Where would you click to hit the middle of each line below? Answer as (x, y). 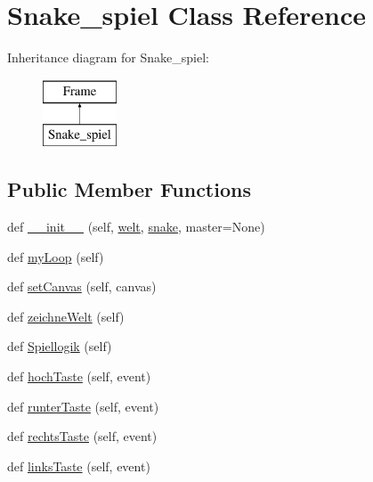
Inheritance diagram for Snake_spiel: (108, 57)
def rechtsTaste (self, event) (82, 436)
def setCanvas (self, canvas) (82, 286)
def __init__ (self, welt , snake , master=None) (136, 227)
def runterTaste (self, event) (83, 406)
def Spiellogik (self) (60, 346)
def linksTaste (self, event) (79, 466)
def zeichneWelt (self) (66, 316)
